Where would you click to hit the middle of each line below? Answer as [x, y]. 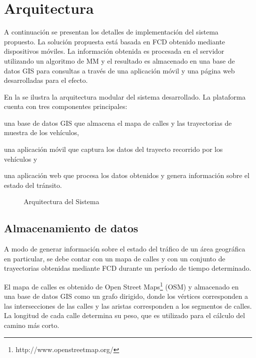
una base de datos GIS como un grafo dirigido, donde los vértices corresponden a [126, 296]
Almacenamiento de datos [71, 228]
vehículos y [21, 159]
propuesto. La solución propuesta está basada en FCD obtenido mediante [115, 41]
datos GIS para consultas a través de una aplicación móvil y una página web [119, 70]
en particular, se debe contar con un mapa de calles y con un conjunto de [115, 258]
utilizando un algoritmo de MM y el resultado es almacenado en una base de [119, 60]
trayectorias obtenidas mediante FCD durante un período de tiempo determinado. [128, 268]
